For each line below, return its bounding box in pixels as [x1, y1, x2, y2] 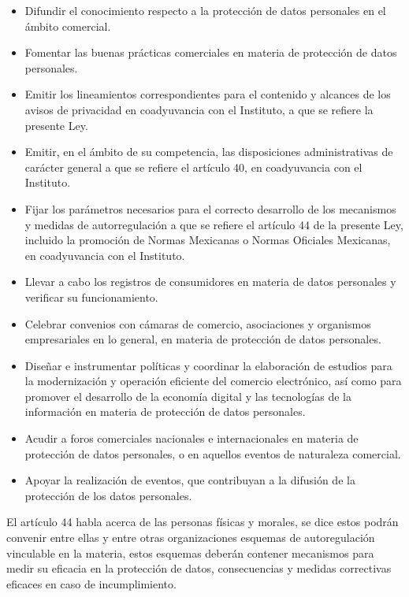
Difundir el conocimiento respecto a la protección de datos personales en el [24, 2, 386, 18]
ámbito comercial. [24, 17, 111, 34]
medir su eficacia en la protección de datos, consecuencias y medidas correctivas [6, 560, 392, 577]
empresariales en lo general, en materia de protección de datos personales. [24, 331, 381, 347]
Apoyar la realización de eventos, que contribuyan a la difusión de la [24, 472, 355, 488]
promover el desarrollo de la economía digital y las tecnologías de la [24, 387, 351, 404]
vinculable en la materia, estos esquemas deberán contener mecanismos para [6, 544, 374, 561]
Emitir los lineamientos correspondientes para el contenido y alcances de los [24, 86, 391, 102]
